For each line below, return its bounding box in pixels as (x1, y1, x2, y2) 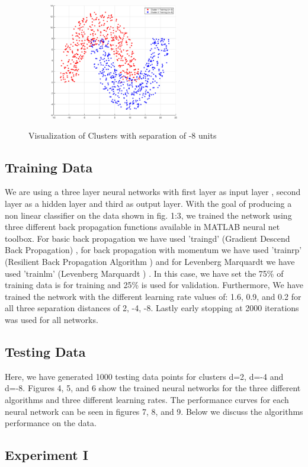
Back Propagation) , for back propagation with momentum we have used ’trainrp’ (5, 244, 302, 256)
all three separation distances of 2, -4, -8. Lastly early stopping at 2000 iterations (5, 302, 299, 314)
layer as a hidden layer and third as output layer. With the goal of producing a (5, 197, 292, 209)
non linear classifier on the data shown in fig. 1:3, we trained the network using (5, 209, 292, 221)
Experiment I (5, 446, 88, 464)
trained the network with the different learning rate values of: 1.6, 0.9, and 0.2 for (5, 290, 301, 302)
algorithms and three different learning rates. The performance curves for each (5, 393, 289, 405)
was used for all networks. (5, 313, 98, 325)
